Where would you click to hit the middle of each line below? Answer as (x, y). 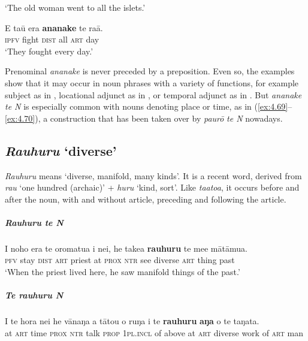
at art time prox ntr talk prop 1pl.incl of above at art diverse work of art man (154, 332)
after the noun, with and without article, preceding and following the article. (146, 199)
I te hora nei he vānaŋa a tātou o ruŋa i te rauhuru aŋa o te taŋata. (132, 321)
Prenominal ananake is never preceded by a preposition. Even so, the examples (150, 71)
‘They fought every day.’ (49, 51)
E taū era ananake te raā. (54, 27)
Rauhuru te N (34, 222)
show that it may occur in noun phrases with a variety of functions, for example (152, 82)
